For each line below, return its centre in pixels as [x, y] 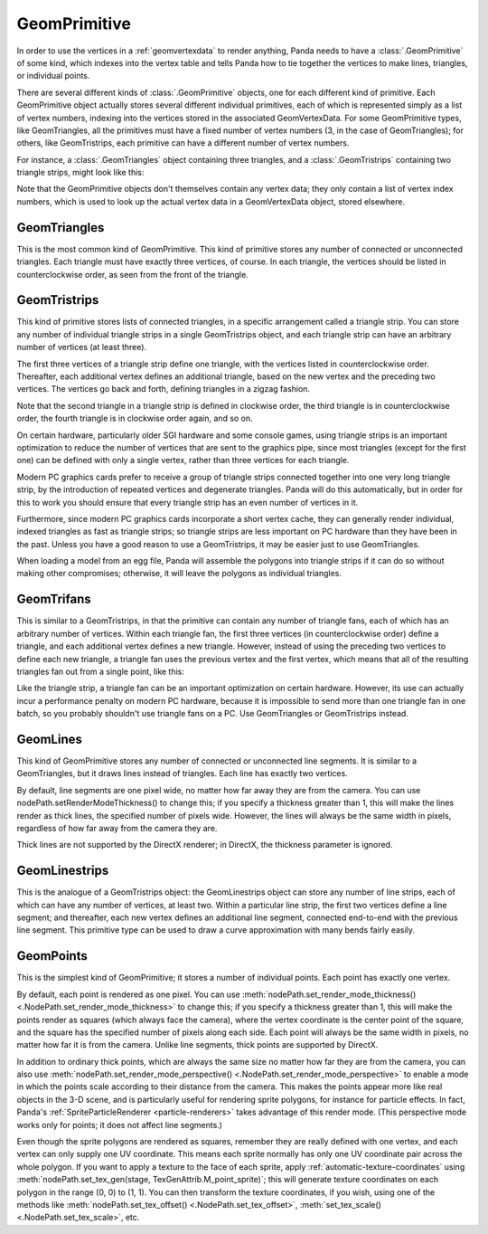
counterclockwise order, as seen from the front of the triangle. [132, 274]
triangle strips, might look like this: [80, 173]
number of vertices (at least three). [82, 347]
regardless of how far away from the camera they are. [117, 828]
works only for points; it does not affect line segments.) [120, 1125]
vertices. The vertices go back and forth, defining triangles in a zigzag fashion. [164, 389]
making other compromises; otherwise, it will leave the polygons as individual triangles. [179, 574]
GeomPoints [52, 956]
